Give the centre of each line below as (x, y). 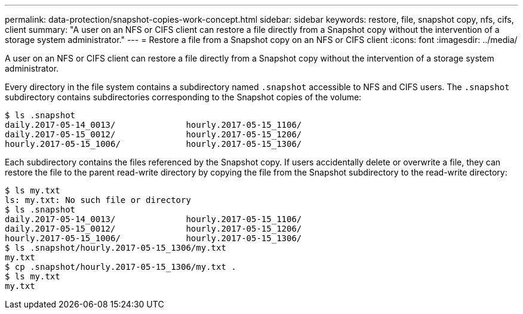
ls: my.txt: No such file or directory (98, 200)
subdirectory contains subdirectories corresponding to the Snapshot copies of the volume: (183, 97)
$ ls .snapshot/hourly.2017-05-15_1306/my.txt (116, 248)
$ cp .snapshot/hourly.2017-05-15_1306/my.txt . (121, 267)
